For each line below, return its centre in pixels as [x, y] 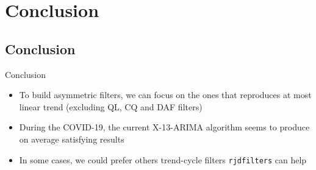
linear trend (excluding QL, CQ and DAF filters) [111, 106]
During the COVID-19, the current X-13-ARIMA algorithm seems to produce [164, 127]
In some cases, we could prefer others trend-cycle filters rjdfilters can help [163, 159]
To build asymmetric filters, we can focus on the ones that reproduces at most [165, 95]
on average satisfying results [72, 139]
